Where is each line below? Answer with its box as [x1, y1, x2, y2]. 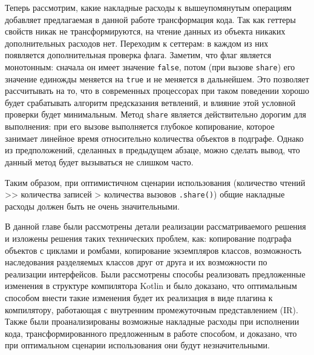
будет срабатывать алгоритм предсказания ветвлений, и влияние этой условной [5, 96, 296, 108]
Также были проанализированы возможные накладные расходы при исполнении [5, 315, 299, 328]
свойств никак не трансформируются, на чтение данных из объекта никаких [5, 25, 286, 38]
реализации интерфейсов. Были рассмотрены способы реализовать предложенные [5, 267, 306, 280]
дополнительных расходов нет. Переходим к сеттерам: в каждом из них [5, 36, 269, 49]
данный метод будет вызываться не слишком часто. [5, 155, 194, 168]
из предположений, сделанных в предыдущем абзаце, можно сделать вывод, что [5, 144, 300, 156]
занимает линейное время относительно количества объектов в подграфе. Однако [5, 131, 304, 144]
